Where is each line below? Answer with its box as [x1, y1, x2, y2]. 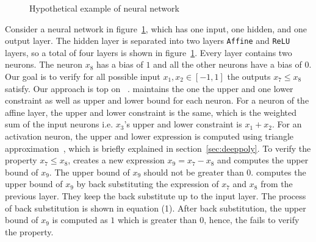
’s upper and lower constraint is [124, 118, 242, 130]
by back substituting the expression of [76, 177, 219, 190]
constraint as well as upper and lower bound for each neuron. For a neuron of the [5, 94, 309, 107]
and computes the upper [217, 154, 309, 166]
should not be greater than [143, 165, 244, 178]
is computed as [52, 213, 108, 226]
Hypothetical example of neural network [29, 2, 179, 14]
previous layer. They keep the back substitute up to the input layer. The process [5, 189, 306, 202]
